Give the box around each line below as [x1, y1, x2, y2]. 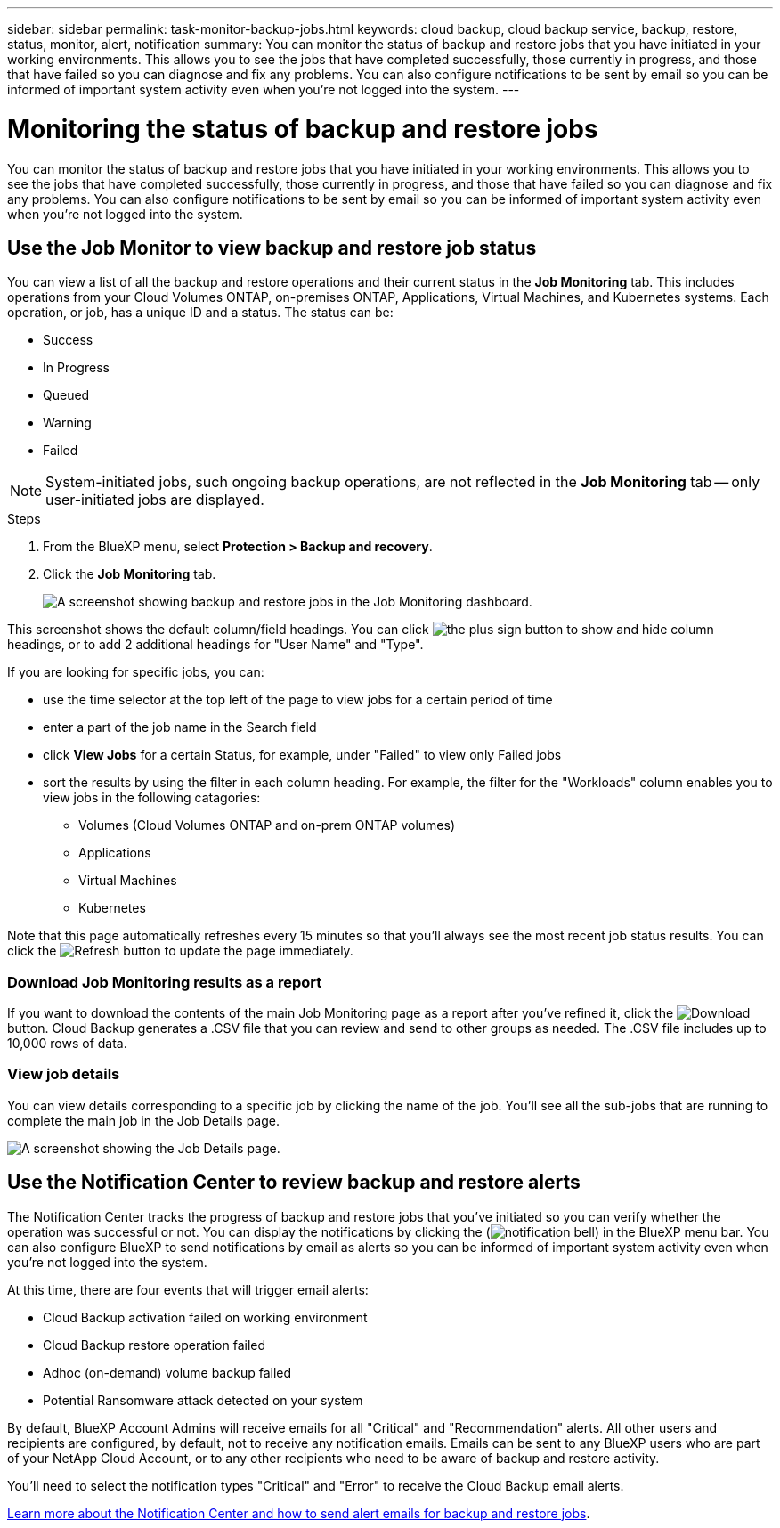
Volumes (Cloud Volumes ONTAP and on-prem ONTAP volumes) [78, 817, 456, 833]
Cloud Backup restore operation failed [43, 1337, 266, 1353]
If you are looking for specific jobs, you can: [7, 664, 264, 680]
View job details [7, 1065, 120, 1084]
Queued [43, 387, 90, 403]
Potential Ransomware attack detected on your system [43, 1392, 363, 1408]
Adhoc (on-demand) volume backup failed [43, 1364, 292, 1380]
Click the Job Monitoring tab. [43, 566, 216, 582]
